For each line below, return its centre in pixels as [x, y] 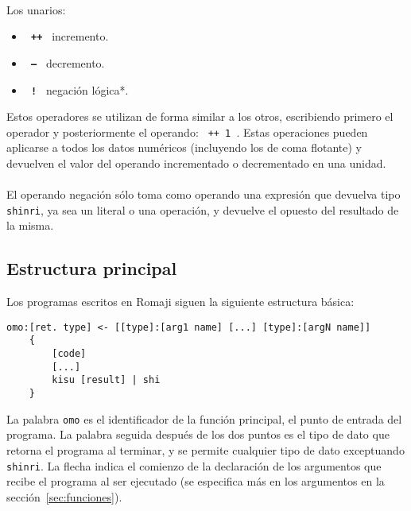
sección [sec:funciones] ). [64, 496]
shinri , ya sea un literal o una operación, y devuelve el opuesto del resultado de [203, 209]
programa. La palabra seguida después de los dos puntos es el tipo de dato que [198, 434]
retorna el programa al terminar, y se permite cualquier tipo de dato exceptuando [205, 450]
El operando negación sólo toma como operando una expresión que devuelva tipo [204, 194]
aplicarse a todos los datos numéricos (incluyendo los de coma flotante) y [184, 147]
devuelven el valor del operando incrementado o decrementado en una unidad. [196, 163]
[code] [69, 354]
